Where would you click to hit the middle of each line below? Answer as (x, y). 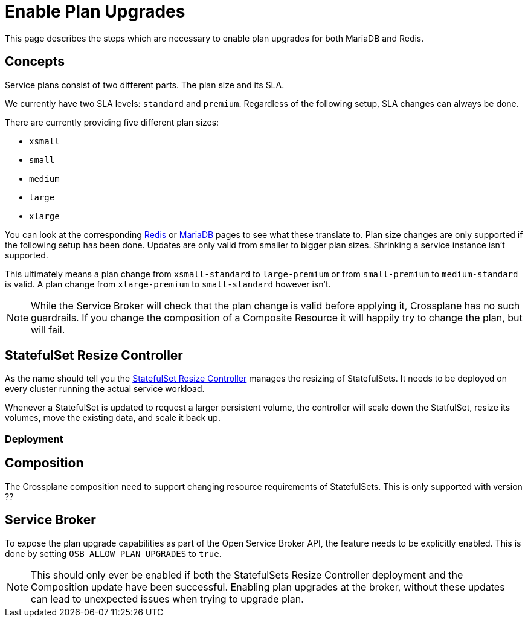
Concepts (35, 62)
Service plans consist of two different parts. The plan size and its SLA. (145, 85)
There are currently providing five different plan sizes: (112, 122)
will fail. (48, 329)
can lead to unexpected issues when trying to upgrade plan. (167, 599)
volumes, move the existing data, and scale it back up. (113, 418)
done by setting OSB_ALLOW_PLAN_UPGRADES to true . (113, 553)
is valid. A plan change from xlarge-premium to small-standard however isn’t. (168, 284)
